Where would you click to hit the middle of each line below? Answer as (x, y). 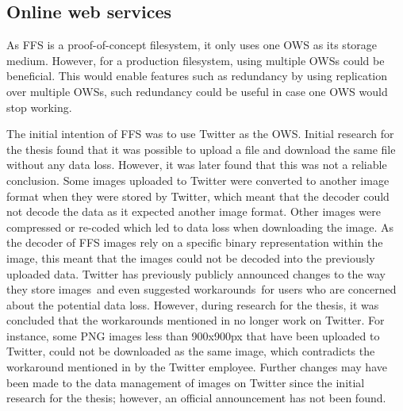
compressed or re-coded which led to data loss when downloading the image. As (200, 227)
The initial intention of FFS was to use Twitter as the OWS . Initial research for (200, 134)
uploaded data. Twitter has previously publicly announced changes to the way (196, 273)
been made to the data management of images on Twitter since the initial (186, 382)
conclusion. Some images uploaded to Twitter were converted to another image (198, 180)
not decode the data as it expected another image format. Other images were (194, 211)
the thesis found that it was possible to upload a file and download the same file (201, 149)
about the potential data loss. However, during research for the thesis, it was (193, 304)
